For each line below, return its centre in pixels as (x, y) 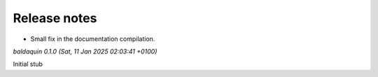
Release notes (55, 18)
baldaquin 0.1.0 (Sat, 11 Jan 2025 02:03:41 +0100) (85, 51)
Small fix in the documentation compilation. (93, 39)
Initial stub (28, 64)
